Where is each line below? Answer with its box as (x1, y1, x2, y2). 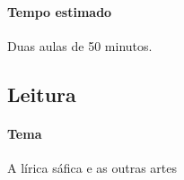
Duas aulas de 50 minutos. (7, 36, 153, 55)
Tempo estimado (7, 2, 112, 21)
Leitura (7, 80, 76, 107)
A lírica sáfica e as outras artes (7, 158, 177, 176)
